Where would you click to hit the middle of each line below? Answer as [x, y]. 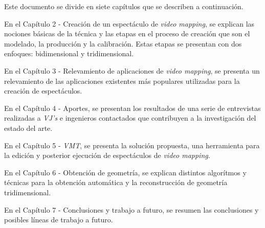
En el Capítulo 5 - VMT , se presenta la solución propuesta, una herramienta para [132, 145]
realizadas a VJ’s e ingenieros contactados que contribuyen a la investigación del [130, 118]
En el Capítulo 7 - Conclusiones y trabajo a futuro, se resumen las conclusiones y [131, 209]
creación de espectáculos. [43, 91]
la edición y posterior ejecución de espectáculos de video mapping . [107, 155]
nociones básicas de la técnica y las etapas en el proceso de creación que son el [127, 33]
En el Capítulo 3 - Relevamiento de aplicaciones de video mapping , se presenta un [132, 70]
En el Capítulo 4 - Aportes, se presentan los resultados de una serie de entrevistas [132, 108]
